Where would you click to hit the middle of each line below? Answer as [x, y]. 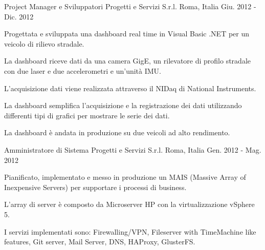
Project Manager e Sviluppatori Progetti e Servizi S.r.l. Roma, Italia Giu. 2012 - [130, 6]
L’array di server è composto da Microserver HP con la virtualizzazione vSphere [129, 204]
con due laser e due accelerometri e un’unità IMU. [83, 70]
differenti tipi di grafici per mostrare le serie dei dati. [87, 115]
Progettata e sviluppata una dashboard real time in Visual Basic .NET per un [127, 34]
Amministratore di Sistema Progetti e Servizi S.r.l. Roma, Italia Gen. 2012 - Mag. [133, 149]
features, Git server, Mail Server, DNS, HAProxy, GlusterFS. [100, 242]
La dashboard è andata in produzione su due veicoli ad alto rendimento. [117, 132]
